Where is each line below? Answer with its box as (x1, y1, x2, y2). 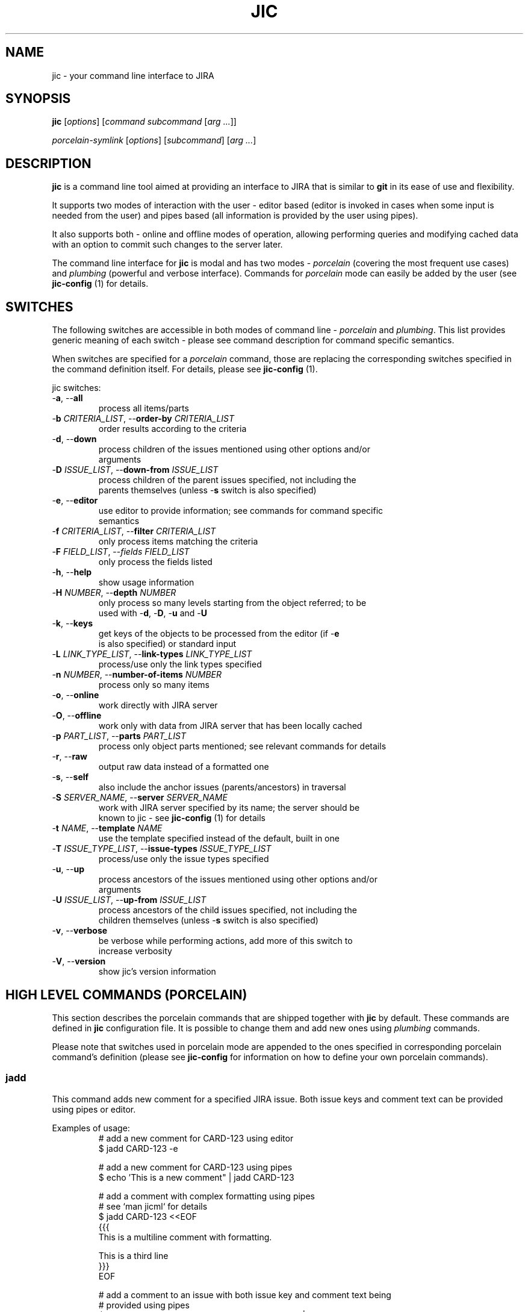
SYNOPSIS (5, 91, 71, 107)
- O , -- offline (52, 710, 102, 721)
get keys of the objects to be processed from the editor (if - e (98, 628, 340, 639)
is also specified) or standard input (98, 639, 237, 649)
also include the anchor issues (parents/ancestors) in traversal (98, 782, 346, 793)
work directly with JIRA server (98, 700, 218, 711)
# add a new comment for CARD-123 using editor (98, 1132, 294, 1143)
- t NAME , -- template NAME (52, 823, 163, 834)
